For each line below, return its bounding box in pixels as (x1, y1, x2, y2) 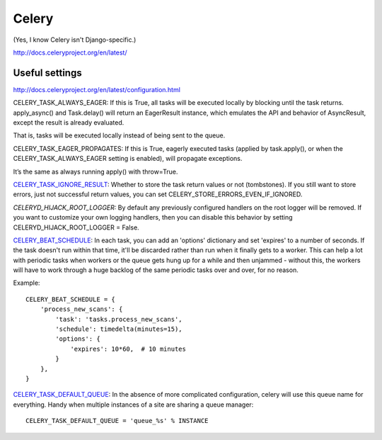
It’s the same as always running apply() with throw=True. (13, 167, 178, 176)
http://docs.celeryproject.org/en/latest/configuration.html (13, 85, 180, 94)
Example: (13, 278, 40, 287)
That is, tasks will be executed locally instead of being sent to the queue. (13, 131, 226, 140)
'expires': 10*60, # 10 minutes (70, 344, 187, 353)
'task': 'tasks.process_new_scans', (55, 315, 183, 323)
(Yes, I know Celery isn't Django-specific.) (13, 35, 137, 44)
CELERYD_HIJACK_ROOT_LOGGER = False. (13, 223, 139, 232)
